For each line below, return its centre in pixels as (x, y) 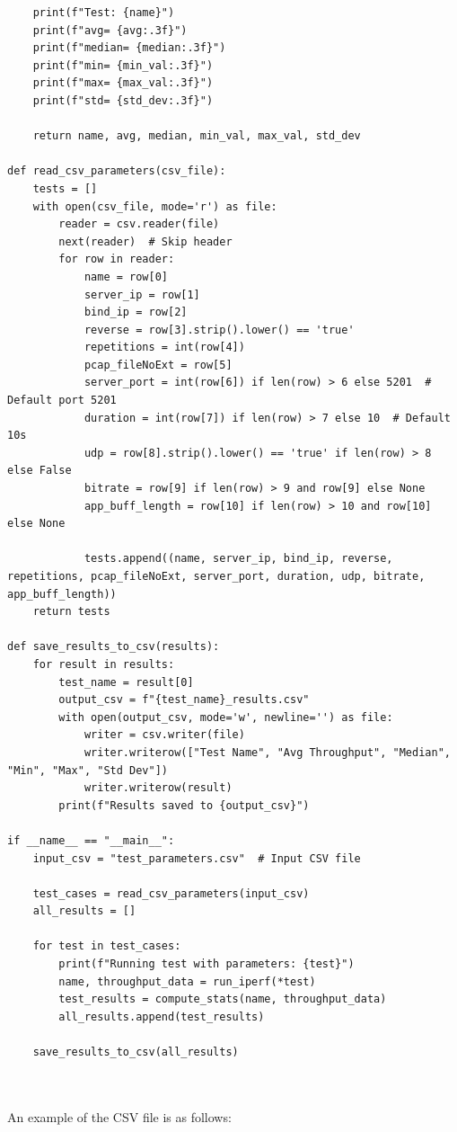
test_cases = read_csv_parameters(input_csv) (171, 893)
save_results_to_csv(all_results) (136, 1052)
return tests (71, 612)
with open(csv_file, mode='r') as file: (155, 206)
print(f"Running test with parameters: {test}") (207, 964)
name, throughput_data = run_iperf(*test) (187, 981)
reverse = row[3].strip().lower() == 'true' (219, 330)
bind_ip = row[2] (136, 312)
